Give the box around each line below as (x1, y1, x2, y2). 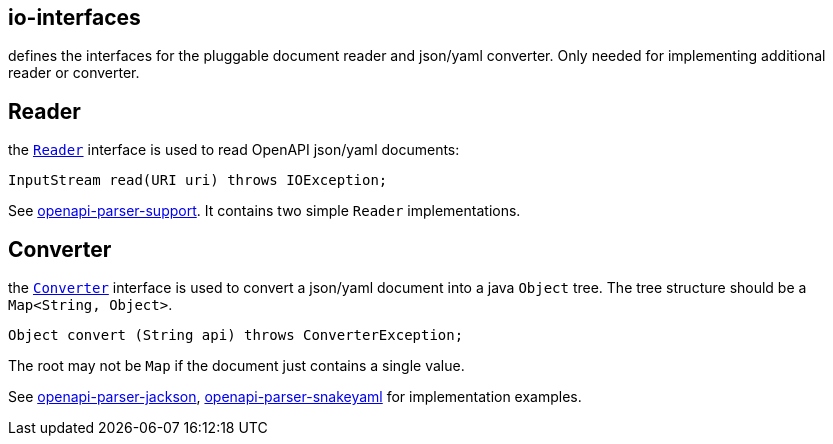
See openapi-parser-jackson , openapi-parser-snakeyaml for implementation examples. (8, 388, 582, 406)
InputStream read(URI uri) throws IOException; (8, 172, 388, 189)
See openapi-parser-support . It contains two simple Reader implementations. (8, 202, 521, 220)
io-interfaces (8, 5, 141, 30)
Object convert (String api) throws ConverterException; (8, 327, 464, 344)
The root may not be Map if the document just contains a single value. (8, 357, 465, 375)
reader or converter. (8, 64, 140, 82)
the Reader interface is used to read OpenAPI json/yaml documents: (8, 141, 460, 159)
